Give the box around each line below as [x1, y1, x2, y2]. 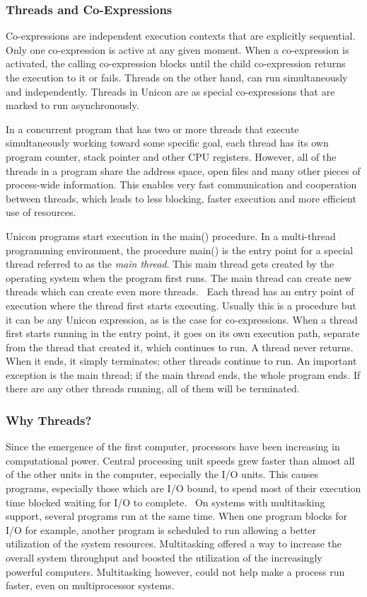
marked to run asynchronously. [6, 98, 139, 113]
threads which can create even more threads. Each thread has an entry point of [6, 284, 354, 299]
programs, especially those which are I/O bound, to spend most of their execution [6, 481, 361, 496]
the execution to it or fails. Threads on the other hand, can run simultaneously [6, 70, 348, 84]
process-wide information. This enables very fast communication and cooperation [6, 177, 357, 192]
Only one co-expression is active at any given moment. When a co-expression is [6, 42, 349, 57]
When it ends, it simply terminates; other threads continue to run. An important [6, 353, 357, 368]
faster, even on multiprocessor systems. [6, 578, 175, 593]
